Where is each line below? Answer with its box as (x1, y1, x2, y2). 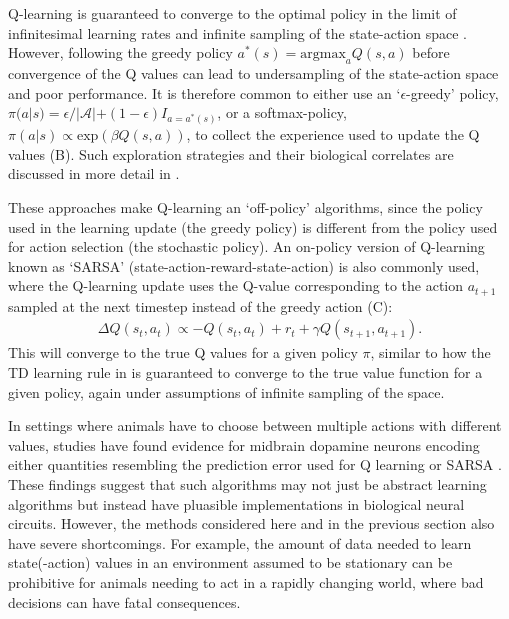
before (412, 42, 450, 63)
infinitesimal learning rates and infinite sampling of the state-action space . (8, 22, 467, 43)
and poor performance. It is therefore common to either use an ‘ (8, 82, 401, 103)
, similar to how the (370, 342, 491, 363)
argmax (300, 47, 346, 62)
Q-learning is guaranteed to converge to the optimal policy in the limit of (8, 3, 457, 23)
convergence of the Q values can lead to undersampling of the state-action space (8, 62, 499, 83)
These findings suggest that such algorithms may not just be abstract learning (8, 474, 487, 495)
